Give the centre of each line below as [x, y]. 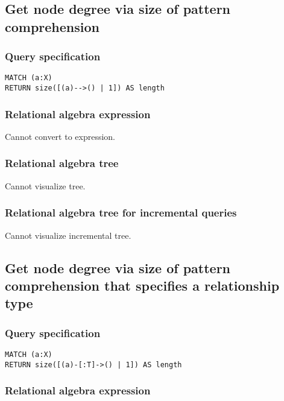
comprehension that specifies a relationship [142, 285]
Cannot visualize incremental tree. [68, 235]
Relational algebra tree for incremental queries [121, 213]
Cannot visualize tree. [45, 185]
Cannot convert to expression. [60, 136]
